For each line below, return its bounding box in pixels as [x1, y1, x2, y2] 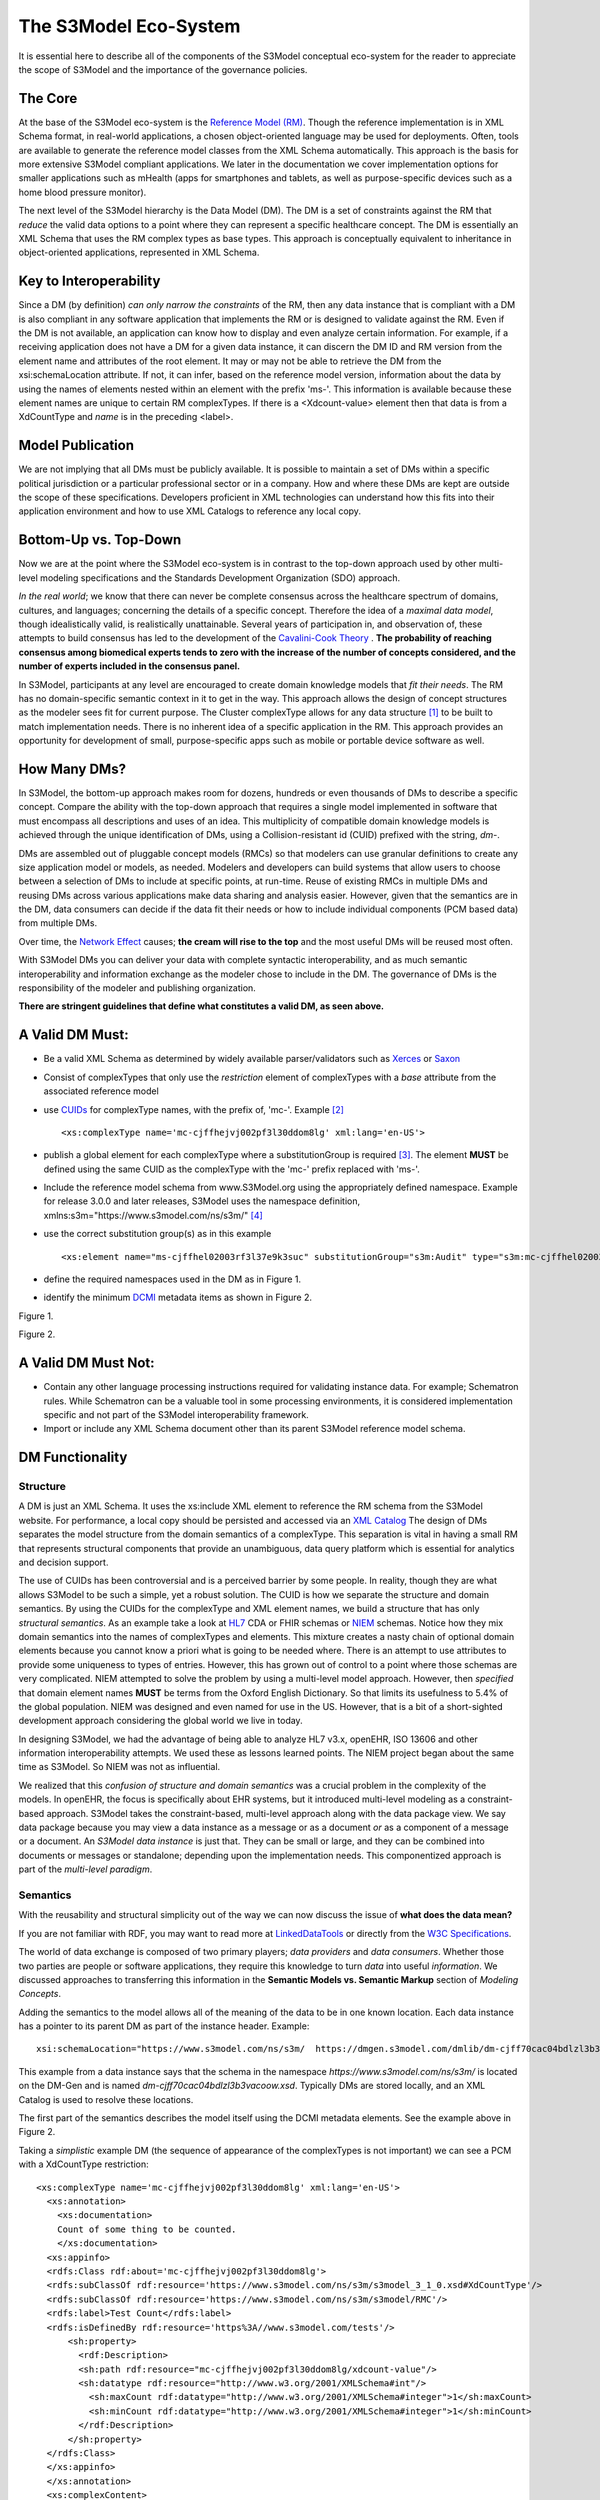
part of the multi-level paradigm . [18, 1863, 153, 1875]
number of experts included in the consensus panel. [18, 660, 241, 672]
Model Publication [18, 437, 135, 454]
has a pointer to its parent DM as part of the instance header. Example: [18, 2020, 310, 2032]
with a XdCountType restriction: [18, 2158, 149, 2170]
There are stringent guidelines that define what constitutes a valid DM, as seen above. [18, 1000, 385, 1012]
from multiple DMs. [18, 917, 98, 929]
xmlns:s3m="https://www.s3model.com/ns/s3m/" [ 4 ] [43, 1209, 264, 1221]
